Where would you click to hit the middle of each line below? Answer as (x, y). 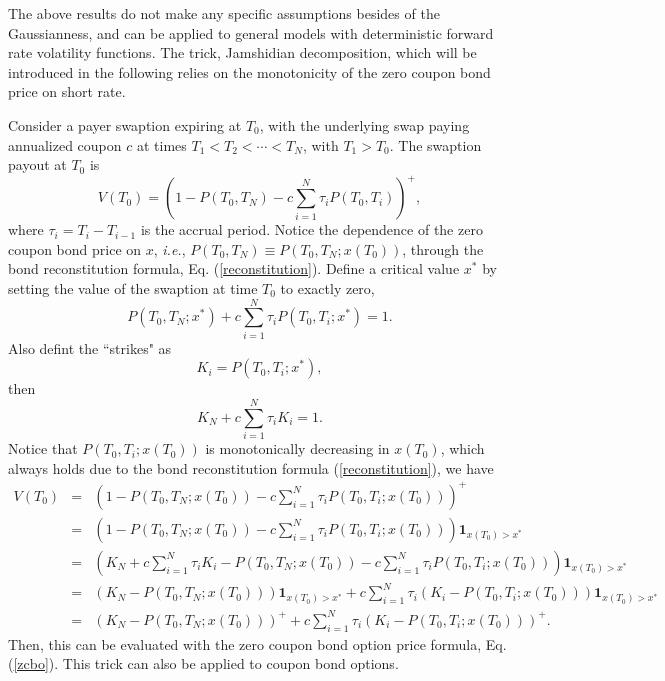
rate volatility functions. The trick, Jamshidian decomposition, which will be (242, 52)
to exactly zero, (327, 288)
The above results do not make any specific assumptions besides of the (224, 13)
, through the (443, 248)
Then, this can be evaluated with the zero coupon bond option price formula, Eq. (257, 643)
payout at (37, 164)
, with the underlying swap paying (364, 124)
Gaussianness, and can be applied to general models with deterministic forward (251, 32)
